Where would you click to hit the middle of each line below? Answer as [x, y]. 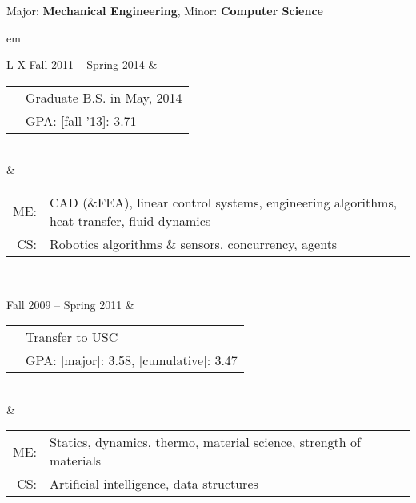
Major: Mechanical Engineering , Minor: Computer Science [165, 10]
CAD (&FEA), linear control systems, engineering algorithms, [224, 202]
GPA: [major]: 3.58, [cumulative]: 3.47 [132, 360]
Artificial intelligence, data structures [154, 484]
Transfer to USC [72, 337]
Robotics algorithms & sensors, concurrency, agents [194, 243]
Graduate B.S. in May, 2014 [104, 97]
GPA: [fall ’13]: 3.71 [81, 120]
